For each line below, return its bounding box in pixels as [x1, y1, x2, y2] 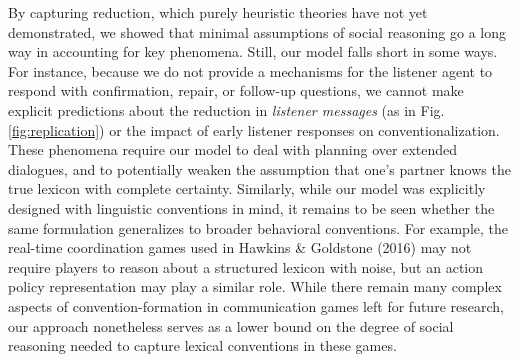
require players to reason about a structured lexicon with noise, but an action [8, 256, 484, 277]
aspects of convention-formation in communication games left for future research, [8, 295, 504, 316]
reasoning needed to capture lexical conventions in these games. [8, 335, 397, 356]
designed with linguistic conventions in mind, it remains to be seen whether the [8, 197, 495, 218]
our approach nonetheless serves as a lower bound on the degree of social [8, 315, 454, 336]
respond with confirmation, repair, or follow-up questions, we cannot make [8, 80, 464, 101]
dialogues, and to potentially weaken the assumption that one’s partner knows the [8, 158, 511, 179]
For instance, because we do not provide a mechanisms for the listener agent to [8, 60, 493, 81]
